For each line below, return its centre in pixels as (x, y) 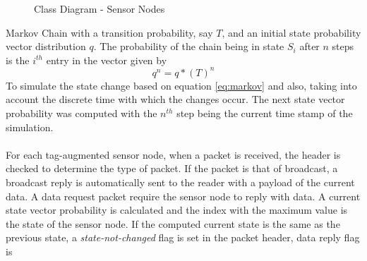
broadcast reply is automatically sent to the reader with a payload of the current (180, 182)
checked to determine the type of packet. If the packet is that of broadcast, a (172, 168)
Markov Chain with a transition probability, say (109, 32)
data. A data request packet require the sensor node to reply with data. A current (183, 196)
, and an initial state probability (291, 32)
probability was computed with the (82, 113)
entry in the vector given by (107, 60)
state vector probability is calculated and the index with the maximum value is (177, 210)
